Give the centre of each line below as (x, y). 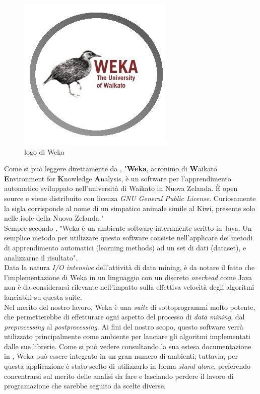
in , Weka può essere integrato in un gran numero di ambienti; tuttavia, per (121, 356)
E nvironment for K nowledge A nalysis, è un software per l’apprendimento (118, 178)
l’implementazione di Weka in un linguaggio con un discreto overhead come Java (128, 277)
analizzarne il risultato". (41, 257)
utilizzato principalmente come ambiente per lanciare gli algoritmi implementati (127, 336)
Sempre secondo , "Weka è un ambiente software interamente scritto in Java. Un (128, 227)
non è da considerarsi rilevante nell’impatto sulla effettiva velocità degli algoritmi (129, 287)
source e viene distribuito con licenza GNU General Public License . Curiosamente (130, 198)
